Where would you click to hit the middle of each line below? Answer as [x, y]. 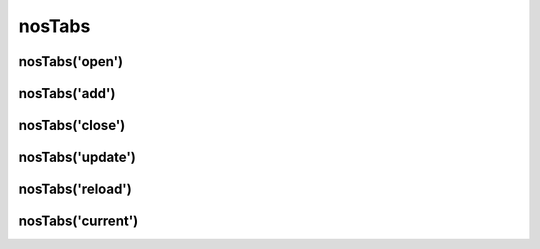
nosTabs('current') [78, 221]
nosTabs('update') [77, 157]
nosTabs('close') [72, 125]
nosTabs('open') [71, 61]
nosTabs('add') [67, 93]
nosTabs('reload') [75, 189]
